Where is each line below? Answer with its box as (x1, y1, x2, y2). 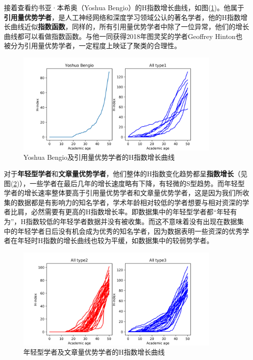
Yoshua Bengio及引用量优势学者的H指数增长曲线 (23, 152, 175, 162)
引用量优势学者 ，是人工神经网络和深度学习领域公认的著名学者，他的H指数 (4, 12, 241, 22)
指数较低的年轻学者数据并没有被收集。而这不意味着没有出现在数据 (26, 216, 237, 226)
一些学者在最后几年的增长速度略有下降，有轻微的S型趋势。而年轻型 (29, 178, 245, 188)
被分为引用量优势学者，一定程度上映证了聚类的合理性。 (4, 40, 181, 51)
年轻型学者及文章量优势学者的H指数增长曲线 (23, 347, 165, 357)
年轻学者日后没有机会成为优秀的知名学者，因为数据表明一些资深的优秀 (17, 226, 242, 236)
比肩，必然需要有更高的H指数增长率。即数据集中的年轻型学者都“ (10, 207, 217, 217)
